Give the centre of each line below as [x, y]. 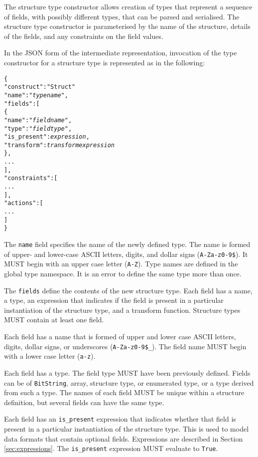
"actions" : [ [24, 203]
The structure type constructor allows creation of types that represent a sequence [128, 6]
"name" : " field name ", [38, 120]
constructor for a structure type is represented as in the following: [105, 62]
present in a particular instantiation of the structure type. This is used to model [127, 429]
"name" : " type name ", [36, 95]
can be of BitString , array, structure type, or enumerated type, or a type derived [129, 382]
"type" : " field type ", [38, 128]
